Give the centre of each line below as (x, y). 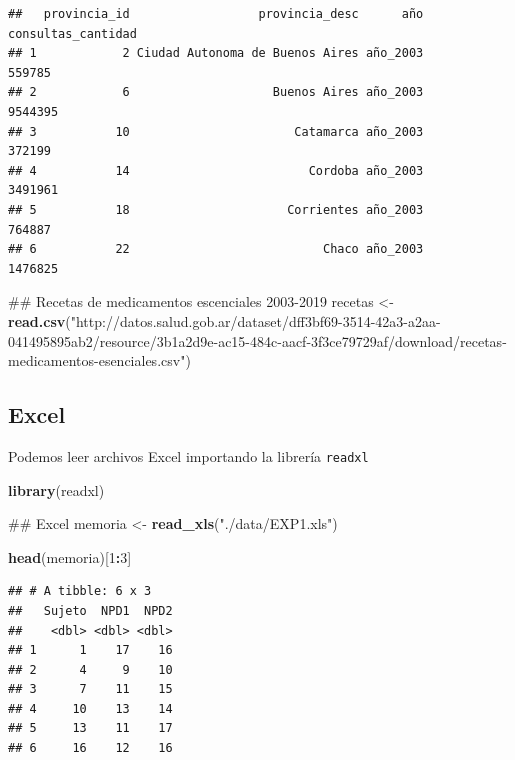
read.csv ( (39, 320)
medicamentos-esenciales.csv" (97, 360)
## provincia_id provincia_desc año (216, 14)
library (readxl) (56, 489)
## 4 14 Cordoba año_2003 (216, 170)
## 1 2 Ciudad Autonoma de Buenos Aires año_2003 (216, 53)
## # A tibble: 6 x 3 (80, 591)
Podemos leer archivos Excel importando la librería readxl (188, 455)
